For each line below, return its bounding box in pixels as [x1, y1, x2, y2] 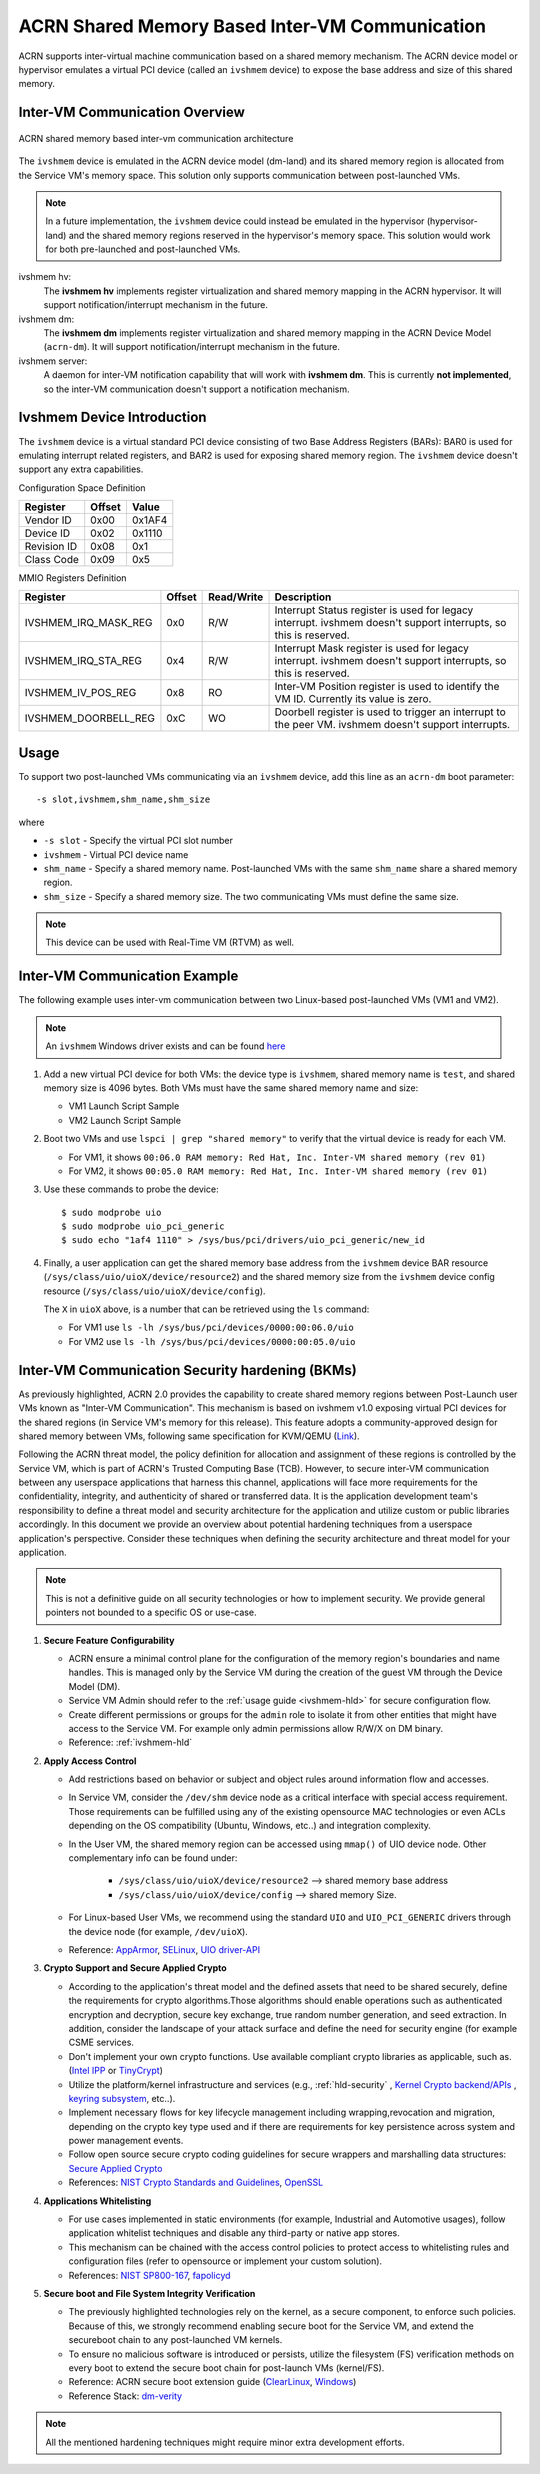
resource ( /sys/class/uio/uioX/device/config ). [43, 1285, 266, 1297]
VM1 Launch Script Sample [68, 1100, 180, 1112]
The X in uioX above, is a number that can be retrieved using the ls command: [43, 1303, 370, 1315]
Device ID [24, 526, 70, 540]
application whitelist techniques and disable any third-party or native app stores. [68, 2227, 400, 2239]
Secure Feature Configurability [43, 1634, 175, 1646]
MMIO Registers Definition [18, 572, 127, 584]
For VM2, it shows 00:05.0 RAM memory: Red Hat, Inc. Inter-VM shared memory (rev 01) [68, 1165, 489, 1177]
